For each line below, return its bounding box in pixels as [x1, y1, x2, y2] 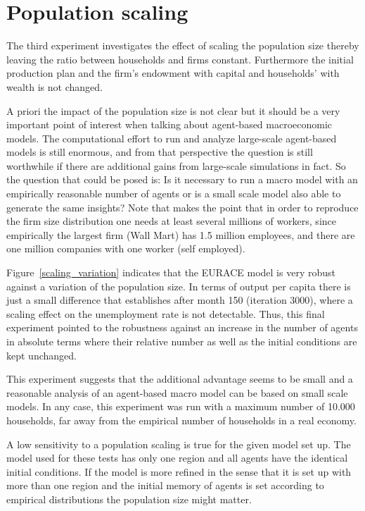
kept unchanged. [6, 347, 77, 362]
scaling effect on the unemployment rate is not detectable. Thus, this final [6, 306, 325, 321]
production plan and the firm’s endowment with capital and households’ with [6, 66, 340, 80]
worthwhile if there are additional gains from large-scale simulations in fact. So [6, 158, 346, 173]
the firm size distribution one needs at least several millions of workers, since [6, 214, 336, 228]
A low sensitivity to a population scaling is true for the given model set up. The [6, 436, 351, 451]
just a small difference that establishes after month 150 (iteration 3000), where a [6, 293, 353, 307]
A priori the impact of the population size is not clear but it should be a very [6, 103, 340, 118]
